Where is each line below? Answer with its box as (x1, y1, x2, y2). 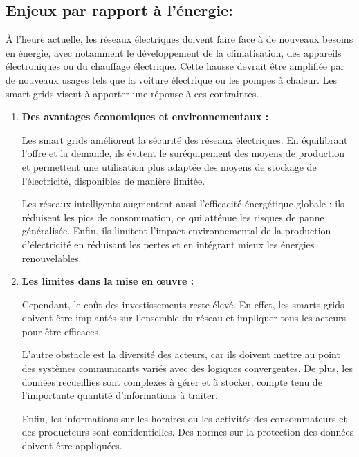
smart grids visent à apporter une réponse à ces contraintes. (6, 86, 259, 100)
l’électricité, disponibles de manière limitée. (21, 173, 205, 187)
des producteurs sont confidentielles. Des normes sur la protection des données (21, 425, 354, 439)
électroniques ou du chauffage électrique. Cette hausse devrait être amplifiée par (6, 59, 344, 73)
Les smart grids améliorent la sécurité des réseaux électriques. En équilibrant (21, 132, 348, 147)
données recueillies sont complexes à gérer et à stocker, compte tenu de (21, 374, 322, 389)
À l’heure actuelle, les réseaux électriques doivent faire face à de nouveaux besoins (6, 32, 353, 46)
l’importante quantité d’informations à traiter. (21, 388, 218, 402)
